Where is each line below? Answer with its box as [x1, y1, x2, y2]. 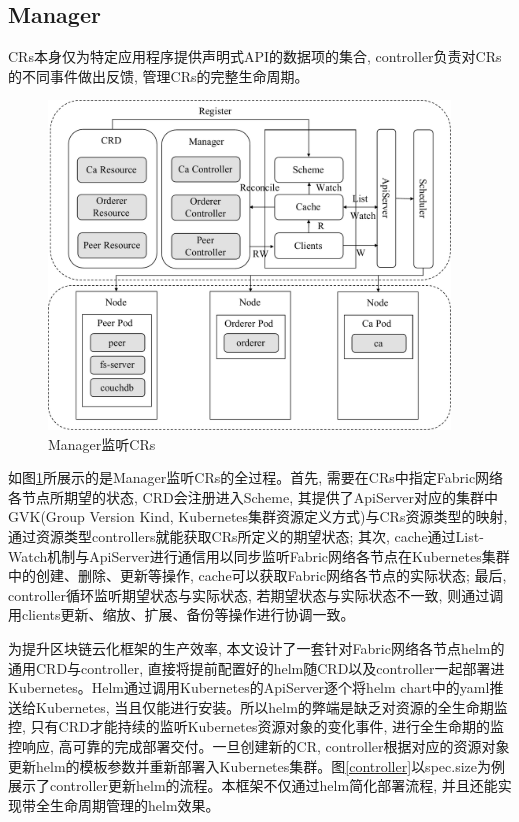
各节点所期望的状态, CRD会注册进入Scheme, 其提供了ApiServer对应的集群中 [8, 486, 499, 507]
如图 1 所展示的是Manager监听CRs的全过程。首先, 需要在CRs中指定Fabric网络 [8, 467, 504, 488]
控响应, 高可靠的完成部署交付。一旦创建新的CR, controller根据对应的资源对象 [8, 735, 510, 756]
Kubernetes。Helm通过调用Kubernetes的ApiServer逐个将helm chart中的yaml [8, 677, 490, 698]
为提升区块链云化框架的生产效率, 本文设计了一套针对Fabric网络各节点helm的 [8, 637, 505, 658]
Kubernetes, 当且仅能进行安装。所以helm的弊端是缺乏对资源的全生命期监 [35, 696, 508, 717]
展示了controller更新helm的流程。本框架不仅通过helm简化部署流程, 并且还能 [8, 775, 498, 796]
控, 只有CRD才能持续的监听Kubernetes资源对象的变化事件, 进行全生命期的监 [8, 716, 504, 737]
